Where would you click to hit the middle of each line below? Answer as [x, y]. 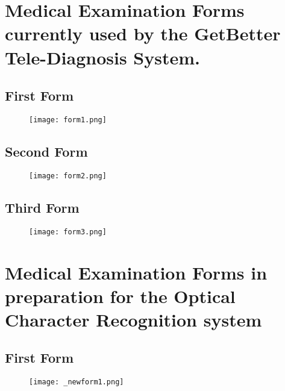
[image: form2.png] [68, 176]
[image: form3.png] [68, 232]
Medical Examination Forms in [136, 272]
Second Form [46, 151]
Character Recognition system [133, 319]
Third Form [42, 207]
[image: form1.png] [68, 120]
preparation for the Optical [120, 296]
